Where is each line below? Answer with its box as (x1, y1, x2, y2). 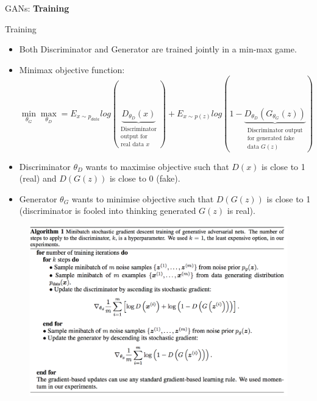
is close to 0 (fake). (109, 172, 180, 185)
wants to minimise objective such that (71, 192, 214, 205)
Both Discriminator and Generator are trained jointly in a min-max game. (19, 43, 297, 55)
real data (121, 141, 144, 147)
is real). (227, 204, 255, 217)
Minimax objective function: (19, 63, 125, 76)
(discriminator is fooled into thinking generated (19, 204, 196, 217)
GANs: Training (5, 2, 69, 14)
